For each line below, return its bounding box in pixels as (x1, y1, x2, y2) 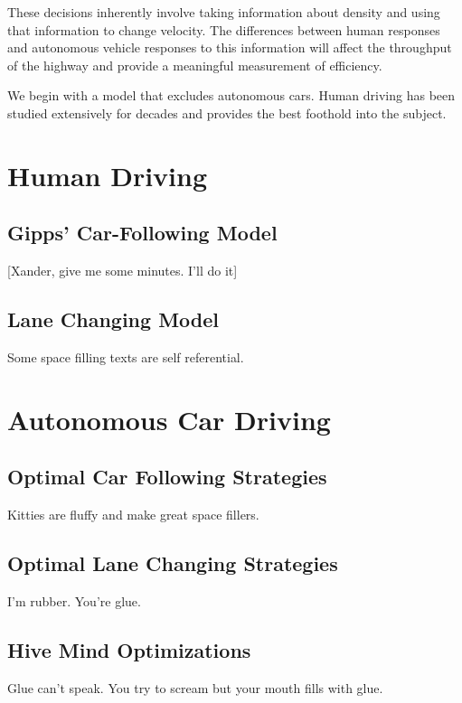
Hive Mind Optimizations (7, 635, 251, 663)
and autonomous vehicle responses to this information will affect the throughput (7, 38, 452, 57)
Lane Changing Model (7, 305, 220, 333)
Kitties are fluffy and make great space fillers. (7, 505, 259, 524)
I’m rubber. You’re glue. (7, 591, 141, 610)
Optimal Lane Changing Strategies (7, 549, 338, 577)
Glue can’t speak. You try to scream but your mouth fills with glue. (7, 678, 383, 697)
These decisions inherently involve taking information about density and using (7, 3, 440, 21)
